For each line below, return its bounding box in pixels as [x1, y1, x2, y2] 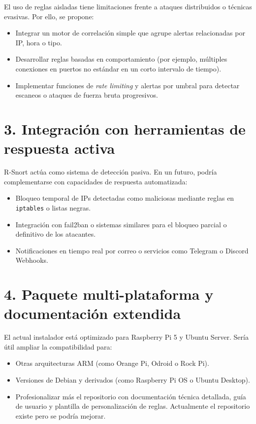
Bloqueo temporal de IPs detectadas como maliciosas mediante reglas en [15, 193, 234, 203]
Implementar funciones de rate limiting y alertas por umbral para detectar [15, 80, 240, 90]
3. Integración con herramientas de [4, 118, 246, 139]
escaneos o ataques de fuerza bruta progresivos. [15, 90, 158, 100]
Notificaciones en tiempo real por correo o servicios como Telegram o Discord [15, 245, 249, 255]
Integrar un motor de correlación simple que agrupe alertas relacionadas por [15, 28, 245, 38]
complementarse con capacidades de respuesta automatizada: [4, 176, 188, 186]
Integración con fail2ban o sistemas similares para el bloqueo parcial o [15, 219, 227, 229]
